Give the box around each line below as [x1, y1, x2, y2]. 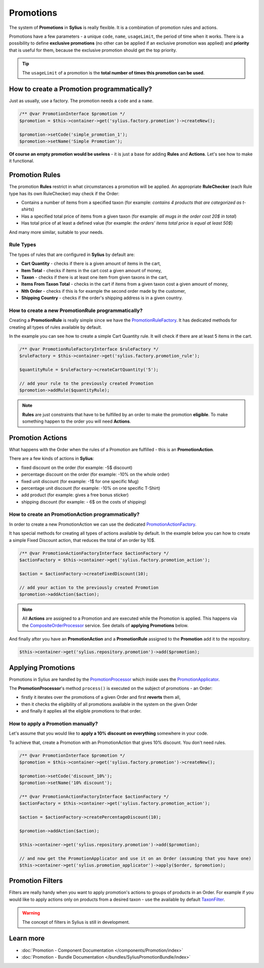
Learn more [9, 934, 45, 943]
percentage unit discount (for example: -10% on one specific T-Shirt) [21, 485, 161, 491]
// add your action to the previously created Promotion [19, 585, 159, 590]
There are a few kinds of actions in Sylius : [9, 456, 94, 461]
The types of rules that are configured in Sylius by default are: [9, 252, 135, 257]
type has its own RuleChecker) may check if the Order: [9, 190, 120, 196]
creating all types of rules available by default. [9, 324, 102, 330]
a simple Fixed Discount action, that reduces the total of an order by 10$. [9, 537, 156, 543]
